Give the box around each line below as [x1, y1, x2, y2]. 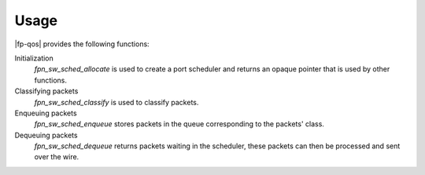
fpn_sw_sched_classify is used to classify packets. [34, 97, 199, 107]
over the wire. [34, 152, 79, 162]
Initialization [14, 53, 54, 63]
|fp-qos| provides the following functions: [14, 39, 150, 49]
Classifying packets [14, 86, 79, 96]
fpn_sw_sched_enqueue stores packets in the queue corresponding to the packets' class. [34, 119, 324, 129]
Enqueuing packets [14, 108, 78, 118]
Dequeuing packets [14, 130, 78, 140]
